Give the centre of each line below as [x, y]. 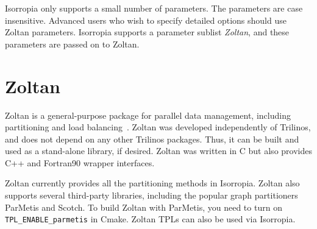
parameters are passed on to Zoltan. [72, 44]
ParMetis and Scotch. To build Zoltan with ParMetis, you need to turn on [144, 207]
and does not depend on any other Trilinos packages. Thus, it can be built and [152, 139]
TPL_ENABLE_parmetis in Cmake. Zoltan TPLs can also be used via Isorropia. [150, 219]
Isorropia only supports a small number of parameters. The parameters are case [154, 8]
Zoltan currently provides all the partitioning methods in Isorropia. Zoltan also [152, 183]
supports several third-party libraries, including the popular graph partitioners [151, 195]
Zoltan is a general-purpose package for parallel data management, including [148, 115]
